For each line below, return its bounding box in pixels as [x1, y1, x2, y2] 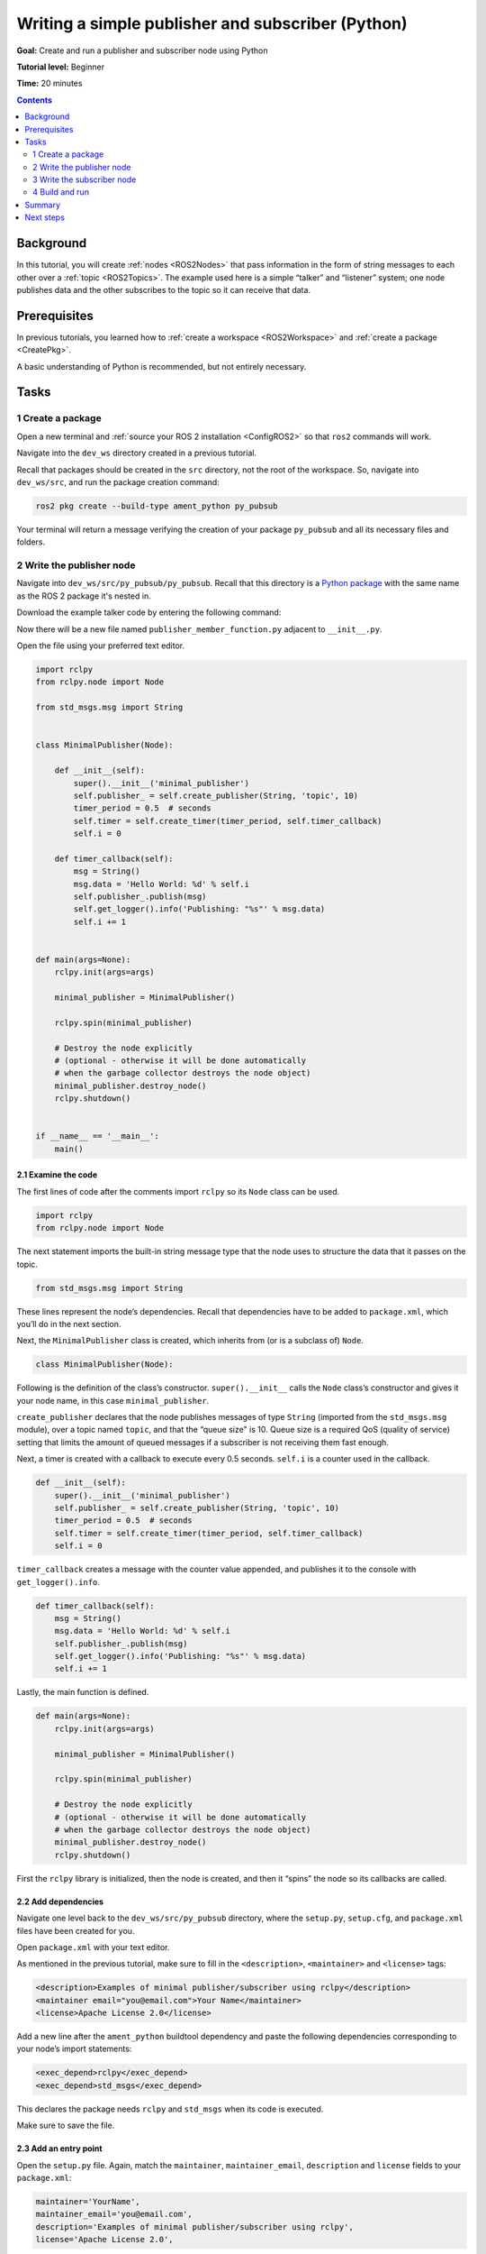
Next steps [24, 212, 65, 223]
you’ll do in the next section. [16, 1318, 121, 1329]
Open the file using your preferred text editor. [16, 640, 185, 651]
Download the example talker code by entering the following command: [16, 607, 282, 618]
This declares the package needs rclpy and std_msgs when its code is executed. [16, 2103, 324, 2114]
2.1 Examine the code [16, 1169, 98, 1180]
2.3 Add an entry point [16, 2143, 103, 2154]
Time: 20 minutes [16, 78, 83, 89]
